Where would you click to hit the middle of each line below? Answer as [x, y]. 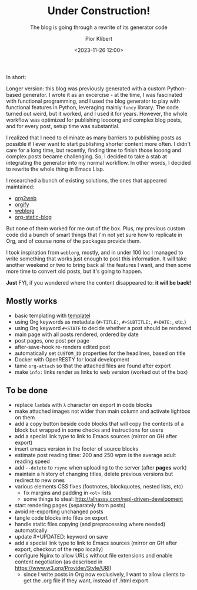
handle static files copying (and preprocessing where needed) [90, 524]
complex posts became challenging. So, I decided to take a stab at [87, 156]
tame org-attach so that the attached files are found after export [93, 366]
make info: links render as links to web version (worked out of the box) [101, 372]
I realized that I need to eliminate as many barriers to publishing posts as [94, 138]
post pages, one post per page [52, 340]
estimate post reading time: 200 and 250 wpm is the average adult [95, 455]
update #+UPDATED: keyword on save [61, 536]
